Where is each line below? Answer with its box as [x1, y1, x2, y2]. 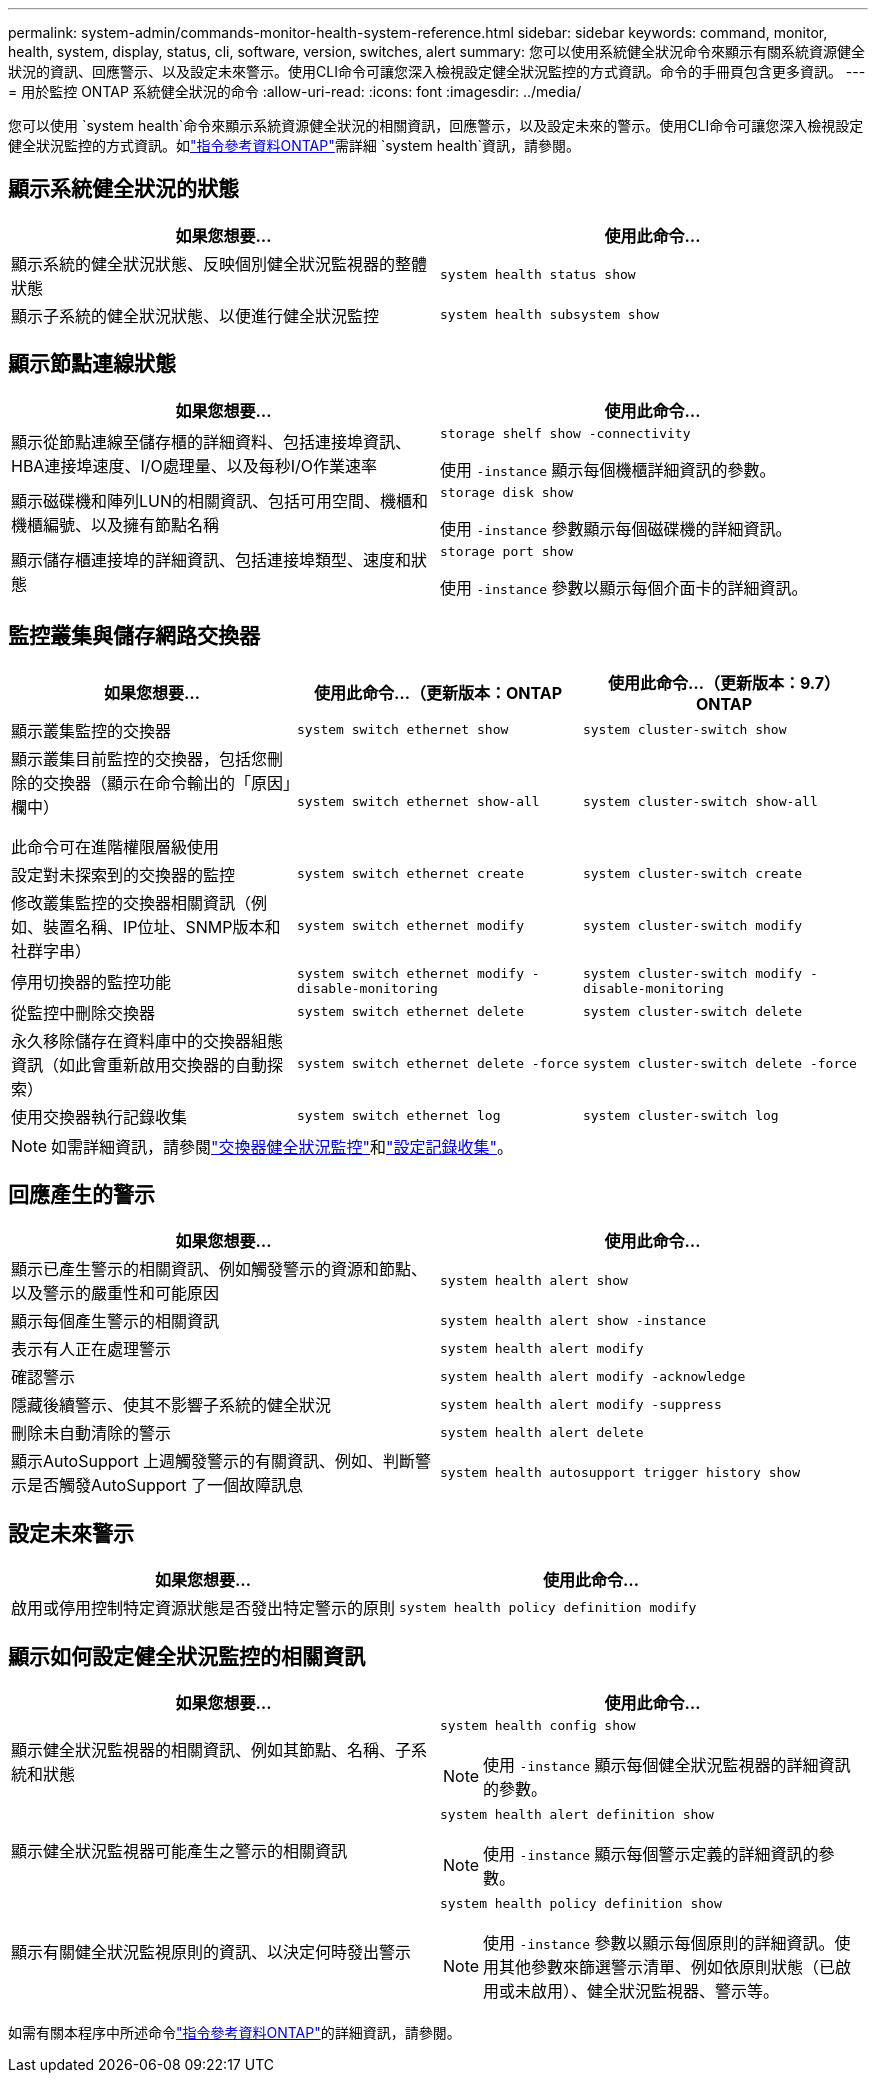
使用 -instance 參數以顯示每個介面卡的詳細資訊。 [440, 577, 808, 598]
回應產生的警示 [8, 1181, 155, 1207]
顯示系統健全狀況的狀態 [8, 176, 239, 202]
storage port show [440, 543, 574, 559]
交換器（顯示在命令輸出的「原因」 [43, 772, 292, 793]
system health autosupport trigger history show [440, 1464, 801, 1480]
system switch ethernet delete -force [296, 1056, 579, 1072]
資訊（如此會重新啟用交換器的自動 [11, 1054, 268, 1075]
